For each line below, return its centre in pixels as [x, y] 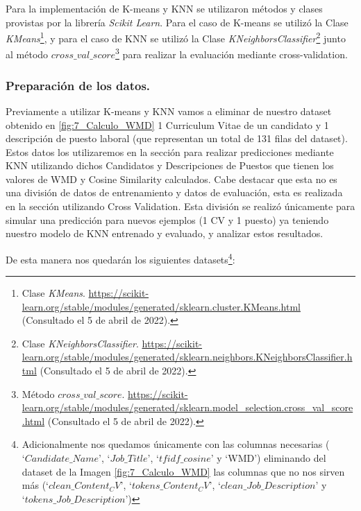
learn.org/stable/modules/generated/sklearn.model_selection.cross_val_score [187, 407]
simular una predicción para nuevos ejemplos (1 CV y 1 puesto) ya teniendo [167, 219]
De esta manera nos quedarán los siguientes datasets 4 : [120, 258]
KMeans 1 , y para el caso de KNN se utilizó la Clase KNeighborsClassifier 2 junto [176, 37]
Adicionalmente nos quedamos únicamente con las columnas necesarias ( [176, 444]
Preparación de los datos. [78, 85]
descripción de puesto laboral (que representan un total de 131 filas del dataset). [177, 138]
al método [27, 54]
